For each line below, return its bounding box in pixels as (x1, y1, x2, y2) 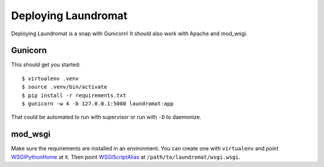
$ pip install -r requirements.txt (22, 92, 127, 99)
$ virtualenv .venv (22, 75, 79, 82)
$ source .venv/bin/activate (22, 84, 107, 90)
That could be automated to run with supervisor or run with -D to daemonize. (11, 114, 202, 121)
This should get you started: (11, 61, 81, 68)
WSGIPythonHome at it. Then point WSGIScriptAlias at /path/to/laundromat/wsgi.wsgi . (11, 153, 241, 160)
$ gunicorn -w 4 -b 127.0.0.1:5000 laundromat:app (22, 101, 174, 107)
